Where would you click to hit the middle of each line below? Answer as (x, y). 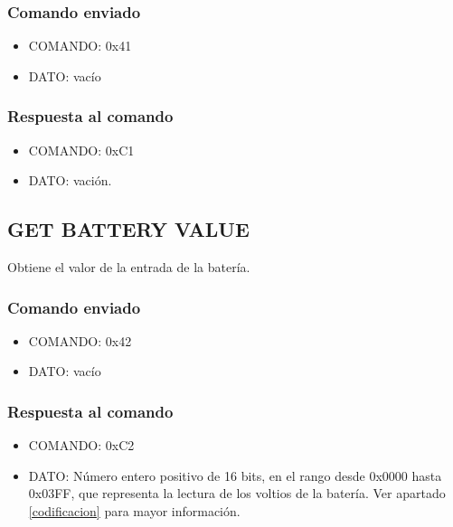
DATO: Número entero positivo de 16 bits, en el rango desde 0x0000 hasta (235, 475)
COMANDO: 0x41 (80, 46)
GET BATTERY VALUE (128, 229)
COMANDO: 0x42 (80, 340)
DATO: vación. (70, 180)
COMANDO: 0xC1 (81, 150)
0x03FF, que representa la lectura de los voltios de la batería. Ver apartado (237, 493)
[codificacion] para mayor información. (134, 511)
